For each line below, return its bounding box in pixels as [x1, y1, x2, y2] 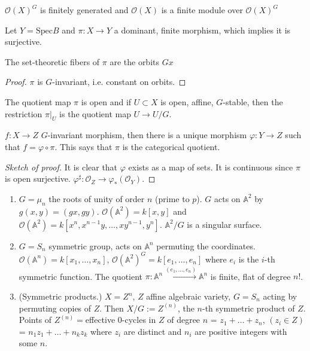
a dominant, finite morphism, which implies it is [114, 23, 291, 36]
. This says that [54, 140, 113, 152]
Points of [19, 313, 52, 326]
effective [85, 313, 116, 326]
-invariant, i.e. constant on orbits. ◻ [52, 75, 186, 88]
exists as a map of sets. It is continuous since [128, 160, 293, 173]
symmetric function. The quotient [19, 270, 143, 282]
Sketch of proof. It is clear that [5, 160, 118, 173]
